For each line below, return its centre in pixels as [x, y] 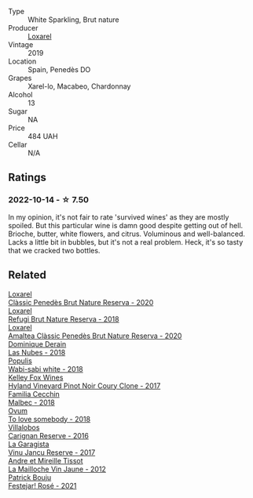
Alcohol [20, 95]
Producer [23, 28]
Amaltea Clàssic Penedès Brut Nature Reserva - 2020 [95, 336]
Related [27, 275]
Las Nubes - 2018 [37, 352]
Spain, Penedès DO [59, 69]
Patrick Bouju [30, 477]
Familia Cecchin [34, 394]
